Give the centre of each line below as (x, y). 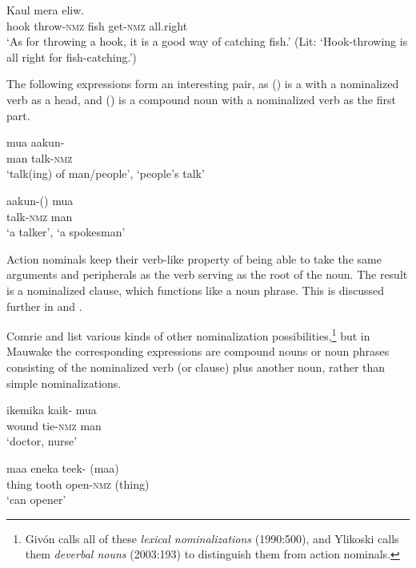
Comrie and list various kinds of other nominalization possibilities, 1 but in (188, 334)
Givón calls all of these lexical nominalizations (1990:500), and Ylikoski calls (212, 538)
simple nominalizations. (64, 383)
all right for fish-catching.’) (72, 56)
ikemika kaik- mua (52, 410)
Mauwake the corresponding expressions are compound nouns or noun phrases (198, 351)
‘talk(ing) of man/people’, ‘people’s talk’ (106, 173)
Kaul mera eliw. (46, 10)
